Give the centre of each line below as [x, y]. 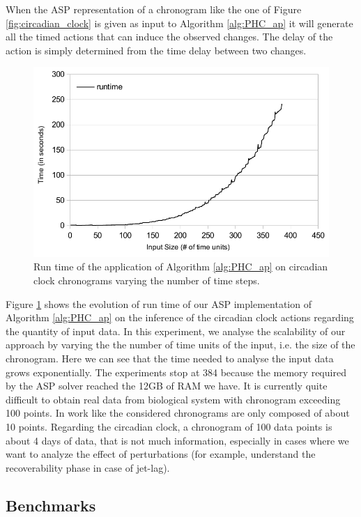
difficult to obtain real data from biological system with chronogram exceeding [173, 399]
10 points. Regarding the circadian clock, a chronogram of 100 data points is [169, 426]
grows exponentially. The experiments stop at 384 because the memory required [176, 372]
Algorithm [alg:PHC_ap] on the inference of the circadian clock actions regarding [180, 317]
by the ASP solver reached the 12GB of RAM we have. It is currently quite [167, 386]
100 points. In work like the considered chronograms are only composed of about [178, 413]
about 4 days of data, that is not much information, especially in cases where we [177, 440]
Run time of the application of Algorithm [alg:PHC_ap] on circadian [181, 267]
